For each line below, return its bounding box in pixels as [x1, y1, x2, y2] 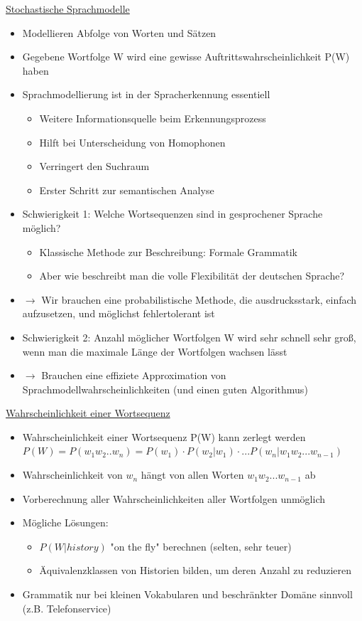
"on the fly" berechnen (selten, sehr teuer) [110, 538, 292, 553]
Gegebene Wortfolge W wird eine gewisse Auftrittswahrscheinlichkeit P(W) [22, 49, 350, 64]
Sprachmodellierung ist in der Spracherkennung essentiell [22, 87, 270, 102]
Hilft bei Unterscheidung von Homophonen [39, 134, 226, 149]
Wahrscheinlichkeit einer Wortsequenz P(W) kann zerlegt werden [22, 429, 306, 444]
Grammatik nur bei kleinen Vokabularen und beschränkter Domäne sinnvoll [22, 587, 353, 602]
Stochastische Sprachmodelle [6, 1, 130, 16]
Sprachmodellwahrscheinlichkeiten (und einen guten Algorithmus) [22, 381, 308, 396]
